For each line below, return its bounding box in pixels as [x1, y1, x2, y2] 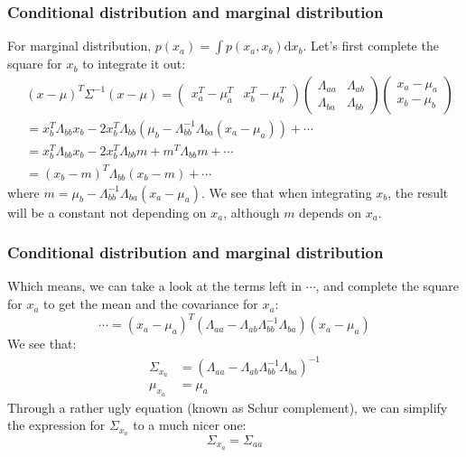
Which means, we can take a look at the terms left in [7, 276, 303, 295]
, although [223, 202, 280, 221]
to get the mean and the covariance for [43, 294, 258, 313]
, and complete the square [315, 276, 459, 295]
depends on [299, 202, 362, 221]
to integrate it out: [82, 54, 186, 73]
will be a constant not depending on [7, 202, 207, 221]
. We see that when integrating [200, 182, 372, 201]
